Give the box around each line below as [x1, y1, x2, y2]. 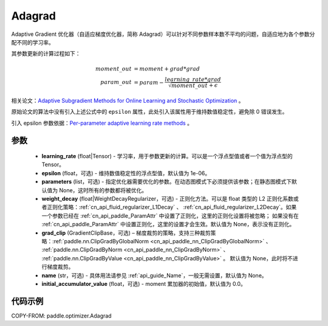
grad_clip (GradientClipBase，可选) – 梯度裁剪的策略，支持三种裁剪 [41, 229, 211, 237]
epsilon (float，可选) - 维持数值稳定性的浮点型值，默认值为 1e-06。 [41, 169, 211, 176]
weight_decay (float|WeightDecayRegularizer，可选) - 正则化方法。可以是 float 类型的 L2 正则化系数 [41, 195, 294, 203]
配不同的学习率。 [11, 38, 54, 46]
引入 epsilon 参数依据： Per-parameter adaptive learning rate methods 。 [11, 119, 193, 127]
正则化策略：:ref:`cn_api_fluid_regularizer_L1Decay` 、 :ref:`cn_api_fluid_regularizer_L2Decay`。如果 [46, 204, 297, 211]
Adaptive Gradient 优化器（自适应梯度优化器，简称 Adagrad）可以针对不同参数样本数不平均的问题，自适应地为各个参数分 [11, 30, 315, 38]
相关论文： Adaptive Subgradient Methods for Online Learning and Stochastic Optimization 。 [11, 97, 244, 104]
